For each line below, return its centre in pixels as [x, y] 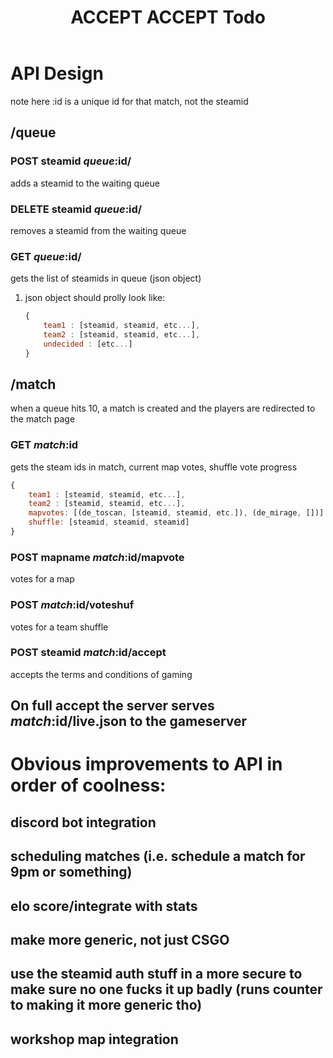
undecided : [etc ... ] [88, 344]
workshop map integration [94, 1039]
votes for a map [42, 579]
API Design [57, 73]
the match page [43, 419]
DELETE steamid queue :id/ [76, 209]
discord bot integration [83, 822]
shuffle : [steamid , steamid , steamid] [109, 522]
